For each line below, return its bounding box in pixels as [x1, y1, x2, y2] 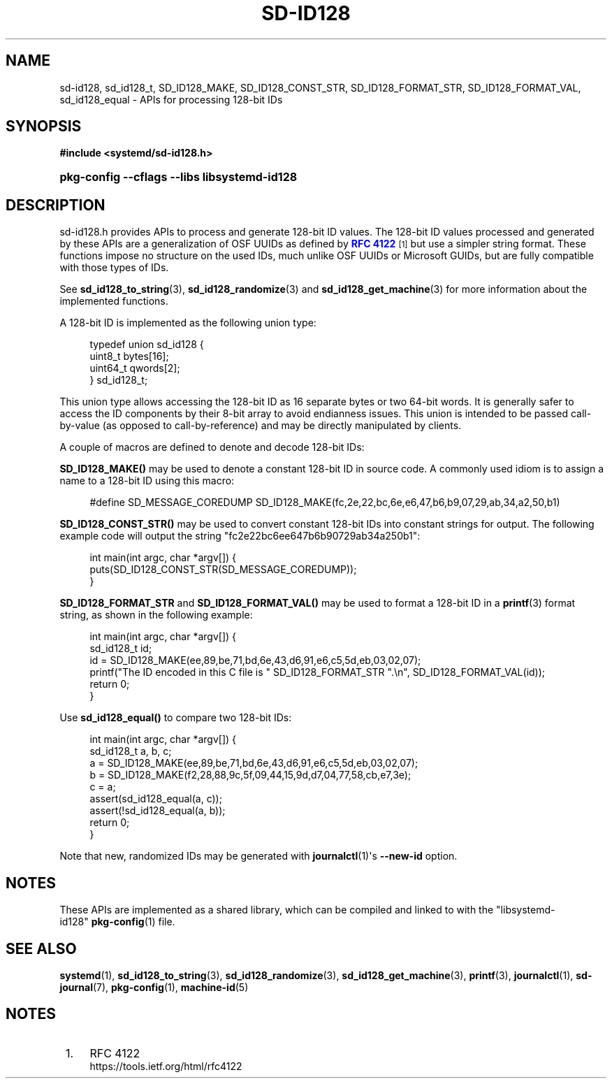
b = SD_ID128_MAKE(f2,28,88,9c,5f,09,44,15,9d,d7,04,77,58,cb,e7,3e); [89, 769, 411, 781]
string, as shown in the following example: [59, 609, 253, 621]
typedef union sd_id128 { [89, 338, 204, 351]
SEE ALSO [6, 939, 77, 957]
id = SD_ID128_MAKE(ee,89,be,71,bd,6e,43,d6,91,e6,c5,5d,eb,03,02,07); [89, 654, 421, 667]
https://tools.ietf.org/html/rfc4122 [89, 1060, 242, 1072]
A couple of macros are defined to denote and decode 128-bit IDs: [59, 441, 365, 454]
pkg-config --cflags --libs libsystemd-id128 [59, 170, 298, 185]
